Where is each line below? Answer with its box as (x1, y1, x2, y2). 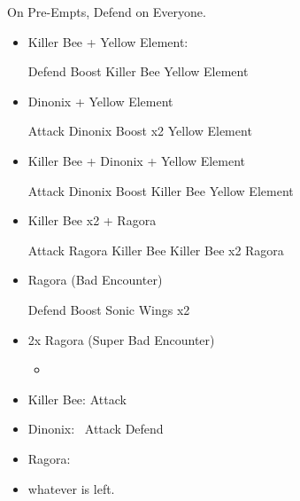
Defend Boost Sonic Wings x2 (27, 300, 190, 318)
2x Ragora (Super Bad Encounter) (27, 330, 215, 348)
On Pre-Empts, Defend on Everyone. (7, 3, 206, 20)
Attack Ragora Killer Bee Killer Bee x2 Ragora (27, 240, 284, 259)
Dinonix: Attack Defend (27, 419, 164, 438)
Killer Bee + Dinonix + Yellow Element (27, 151, 246, 169)
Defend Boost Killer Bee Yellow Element (27, 62, 249, 81)
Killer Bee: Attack (27, 389, 127, 408)
